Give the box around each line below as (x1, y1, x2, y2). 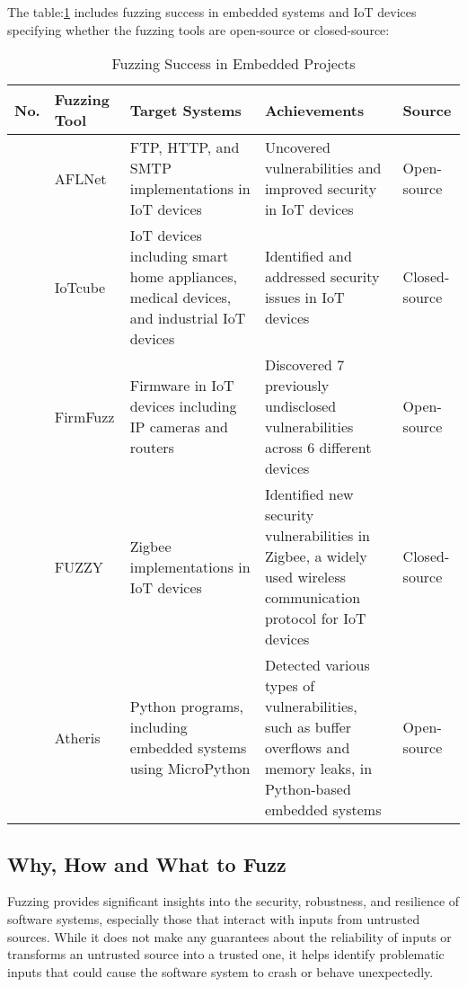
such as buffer (264, 716, 352, 738)
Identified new (264, 484, 354, 505)
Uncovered (264, 137, 330, 158)
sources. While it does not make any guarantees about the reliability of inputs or (7, 927, 452, 946)
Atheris (54, 726, 101, 748)
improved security (264, 178, 377, 200)
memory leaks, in (264, 758, 373, 779)
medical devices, (129, 287, 232, 308)
